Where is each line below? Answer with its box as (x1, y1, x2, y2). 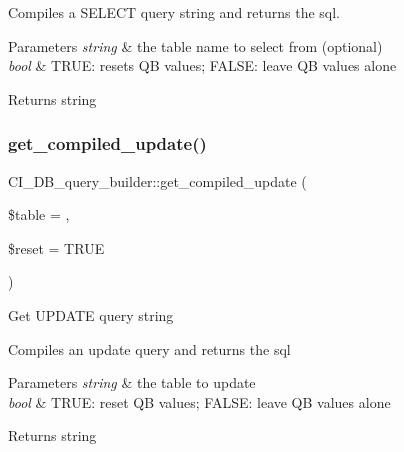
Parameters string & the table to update (8, 372, 256, 393)
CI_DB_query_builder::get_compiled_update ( (8, 170, 307, 191)
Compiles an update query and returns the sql (8, 338, 291, 359)
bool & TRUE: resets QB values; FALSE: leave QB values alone (8, 55, 397, 76)
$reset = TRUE (8, 237, 105, 258)
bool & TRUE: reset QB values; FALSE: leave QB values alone (8, 391, 391, 412)
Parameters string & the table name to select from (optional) (8, 35, 383, 56)
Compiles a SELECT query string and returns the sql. (8, 2, 341, 22)
